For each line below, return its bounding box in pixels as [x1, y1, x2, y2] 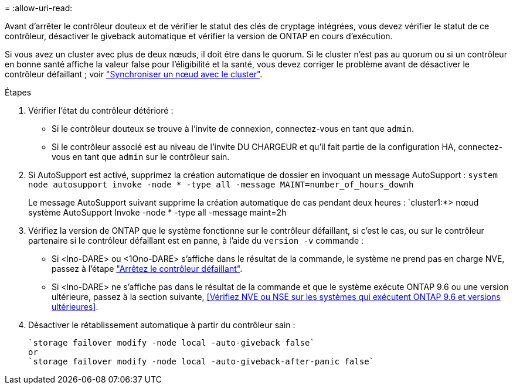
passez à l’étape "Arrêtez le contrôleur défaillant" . [52, 264, 243, 274]
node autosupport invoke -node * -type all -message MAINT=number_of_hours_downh [28, 180, 414, 189]
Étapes [5, 87, 32, 97]
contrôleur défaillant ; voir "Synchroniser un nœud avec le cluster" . [5, 69, 263, 79]
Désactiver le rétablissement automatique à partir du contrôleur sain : [28, 320, 295, 330]
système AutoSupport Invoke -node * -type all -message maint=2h [28, 207, 287, 217]
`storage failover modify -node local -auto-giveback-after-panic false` [28, 357, 375, 366]
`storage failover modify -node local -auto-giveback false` [28, 338, 315, 347]
